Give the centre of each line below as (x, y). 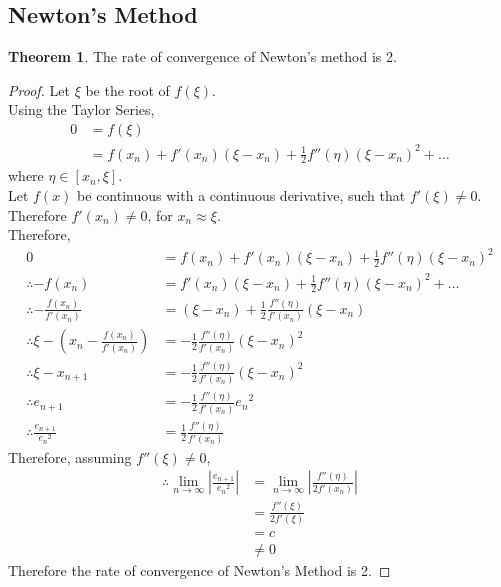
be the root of (127, 89)
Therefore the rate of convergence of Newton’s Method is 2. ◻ (199, 570)
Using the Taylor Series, (81, 109)
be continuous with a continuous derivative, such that (241, 194)
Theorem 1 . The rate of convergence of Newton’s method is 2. (202, 56)
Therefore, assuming (70, 456)
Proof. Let (39, 89)
